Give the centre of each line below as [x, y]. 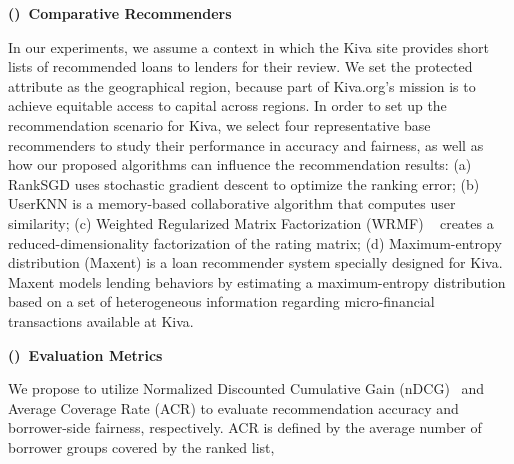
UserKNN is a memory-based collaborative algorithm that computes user [232, 203]
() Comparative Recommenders [120, 13]
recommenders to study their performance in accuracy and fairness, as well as [246, 144]
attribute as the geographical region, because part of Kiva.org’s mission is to [242, 85]
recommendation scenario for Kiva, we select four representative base [219, 124]
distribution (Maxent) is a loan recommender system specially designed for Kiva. [255, 262]
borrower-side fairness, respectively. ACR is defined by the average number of [245, 427]
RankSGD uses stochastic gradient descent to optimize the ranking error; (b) [244, 183]
